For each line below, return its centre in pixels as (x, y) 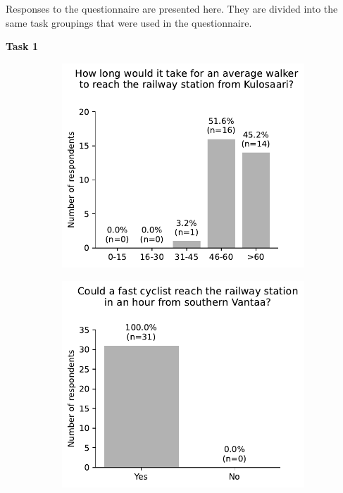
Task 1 (22, 46)
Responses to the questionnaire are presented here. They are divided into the (172, 8)
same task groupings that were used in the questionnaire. (129, 22)
